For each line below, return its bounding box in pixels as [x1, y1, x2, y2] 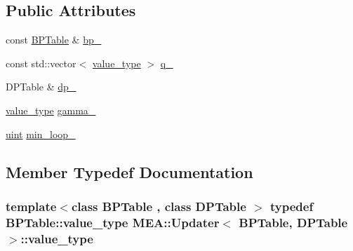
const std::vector [6, 55, 76, 70]
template [6, 197, 57, 215]
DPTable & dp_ [6, 79, 76, 94]
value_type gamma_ [6, 102, 96, 117]
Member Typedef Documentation [6, 161, 253, 182]
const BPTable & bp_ [6, 32, 102, 47]
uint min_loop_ [6, 126, 76, 141]
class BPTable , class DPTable [71, 197, 246, 215]
